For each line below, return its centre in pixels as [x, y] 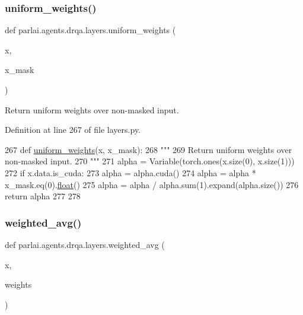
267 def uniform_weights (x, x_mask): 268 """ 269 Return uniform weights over [149, 149]
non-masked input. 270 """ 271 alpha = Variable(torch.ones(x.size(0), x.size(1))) [150, 161]
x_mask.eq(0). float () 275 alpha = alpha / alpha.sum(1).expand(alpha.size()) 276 [152, 184]
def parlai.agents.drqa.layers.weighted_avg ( [85, 244]
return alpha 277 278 [43, 196]
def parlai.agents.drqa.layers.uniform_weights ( [90, 30]
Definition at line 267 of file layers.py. [73, 130]
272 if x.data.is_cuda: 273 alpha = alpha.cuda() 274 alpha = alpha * [130, 172]
